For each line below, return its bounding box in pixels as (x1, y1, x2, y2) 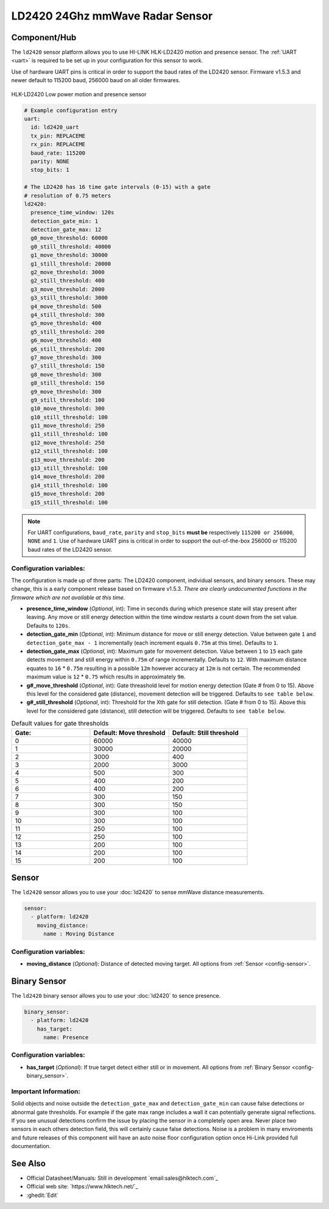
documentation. (11, 1143, 51, 1150)
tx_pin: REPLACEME (30, 132, 85, 139)
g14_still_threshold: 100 (30, 482, 108, 488)
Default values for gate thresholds (11, 719, 109, 728)
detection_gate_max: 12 (30, 226, 102, 233)
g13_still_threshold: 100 (30, 465, 108, 472)
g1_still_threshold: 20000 (30, 260, 111, 267)
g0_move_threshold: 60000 (30, 234, 108, 242)
